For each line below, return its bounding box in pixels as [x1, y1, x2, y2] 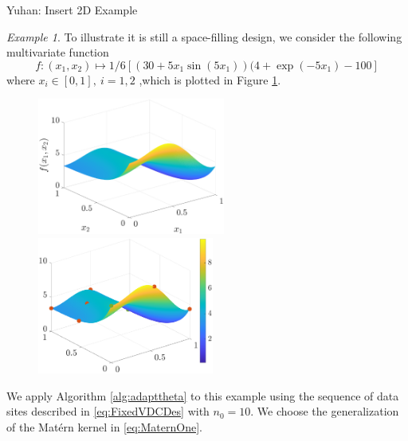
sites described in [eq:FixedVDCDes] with [6, 403, 210, 420]
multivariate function [6, 44, 109, 60]
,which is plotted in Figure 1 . [139, 71, 281, 88]
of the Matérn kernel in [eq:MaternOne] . [6, 418, 202, 435]
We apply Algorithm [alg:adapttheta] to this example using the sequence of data [6, 387, 399, 404]
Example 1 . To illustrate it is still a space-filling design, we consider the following [6, 28, 402, 45]
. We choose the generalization [250, 403, 399, 420]
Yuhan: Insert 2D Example [6, 2, 138, 18]
